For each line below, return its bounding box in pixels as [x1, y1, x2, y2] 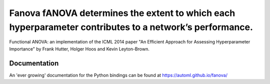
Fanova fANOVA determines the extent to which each [9, 7, 235, 18]
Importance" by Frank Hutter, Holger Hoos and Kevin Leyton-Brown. [9, 45, 149, 52]
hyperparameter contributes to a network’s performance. [9, 21, 253, 32]
